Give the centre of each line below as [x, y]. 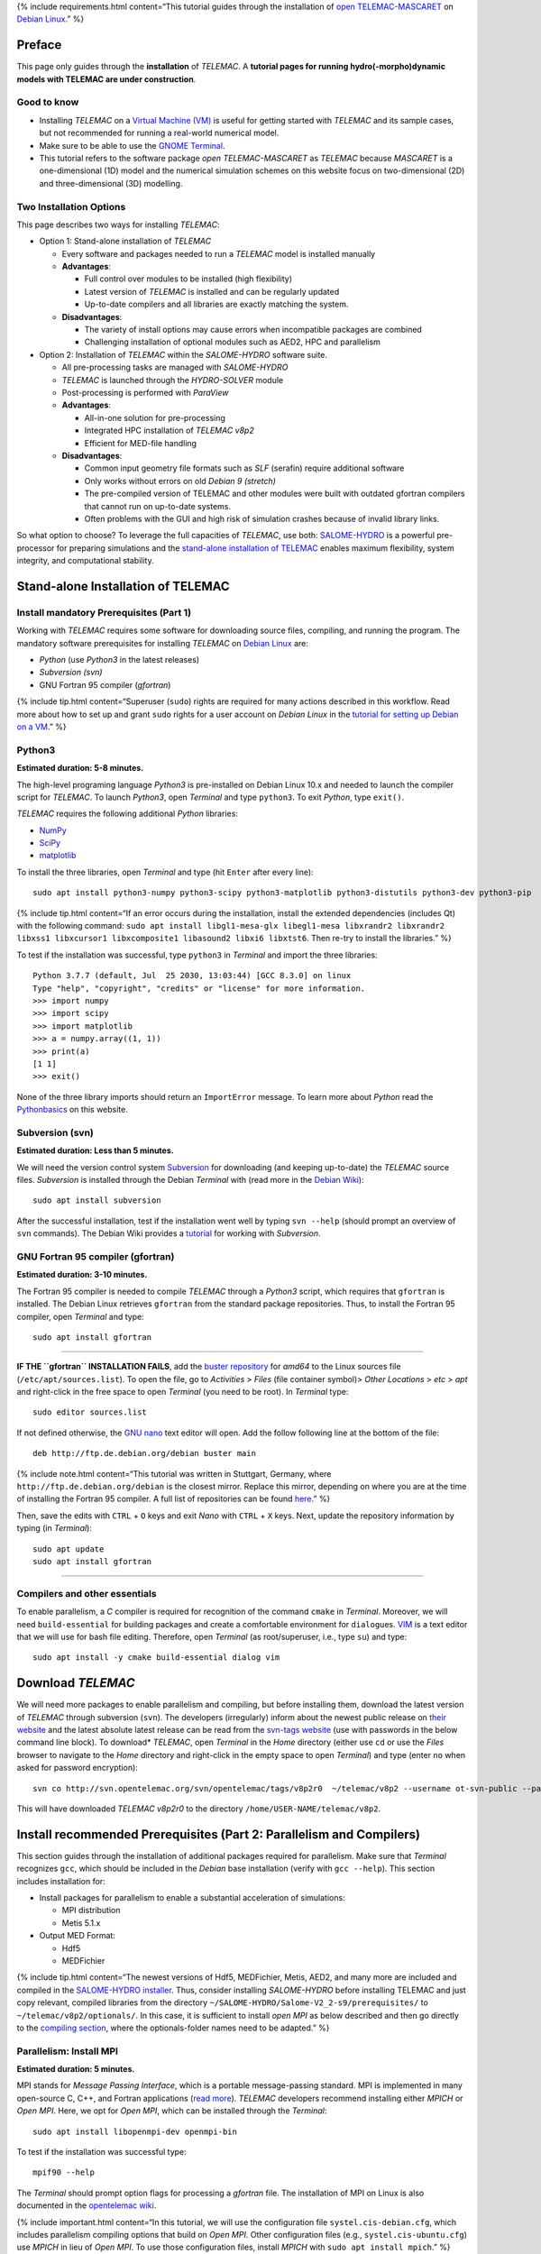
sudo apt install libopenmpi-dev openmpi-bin [135, 2131]
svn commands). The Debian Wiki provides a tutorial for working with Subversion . [169, 1233]
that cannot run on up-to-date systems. [158, 506]
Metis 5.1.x [81, 1923]
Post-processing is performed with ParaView [145, 393]
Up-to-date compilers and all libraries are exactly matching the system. [216, 304]
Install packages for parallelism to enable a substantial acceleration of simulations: [193, 1897]
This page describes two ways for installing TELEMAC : [118, 224]
